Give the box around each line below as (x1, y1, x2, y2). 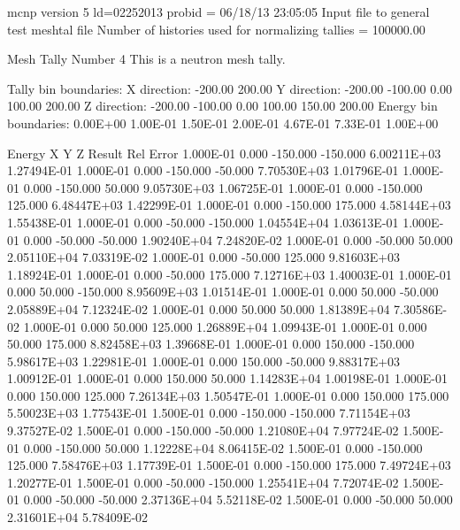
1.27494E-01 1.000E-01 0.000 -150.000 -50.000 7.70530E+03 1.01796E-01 (7, 161, 399, 180)
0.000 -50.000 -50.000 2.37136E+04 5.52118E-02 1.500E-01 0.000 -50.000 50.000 (23, 490, 453, 509)
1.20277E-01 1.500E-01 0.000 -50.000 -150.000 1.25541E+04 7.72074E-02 (7, 472, 399, 491)
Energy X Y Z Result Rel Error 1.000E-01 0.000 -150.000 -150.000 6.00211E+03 (7, 143, 441, 162)
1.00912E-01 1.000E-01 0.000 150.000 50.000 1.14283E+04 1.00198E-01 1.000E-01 (7, 369, 448, 388)
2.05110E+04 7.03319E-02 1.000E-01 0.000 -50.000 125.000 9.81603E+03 (7, 248, 401, 266)
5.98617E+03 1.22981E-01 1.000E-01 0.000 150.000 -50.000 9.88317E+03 (7, 351, 401, 370)
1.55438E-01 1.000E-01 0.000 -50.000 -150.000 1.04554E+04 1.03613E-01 (7, 212, 399, 231)
